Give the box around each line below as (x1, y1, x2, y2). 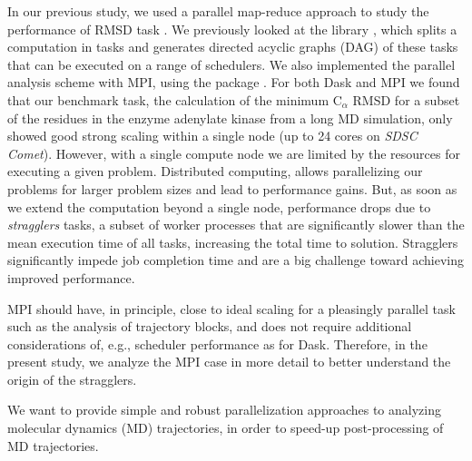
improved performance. (7, 268, 135, 287)
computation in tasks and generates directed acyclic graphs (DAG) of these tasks (7, 37, 458, 56)
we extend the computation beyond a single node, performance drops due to (7, 197, 431, 216)
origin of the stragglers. (7, 369, 137, 388)
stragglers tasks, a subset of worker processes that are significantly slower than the (7, 215, 465, 234)
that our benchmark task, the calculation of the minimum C (7, 90, 342, 109)
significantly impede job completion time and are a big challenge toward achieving (7, 250, 464, 270)
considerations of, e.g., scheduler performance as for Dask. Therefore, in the (7, 334, 428, 353)
